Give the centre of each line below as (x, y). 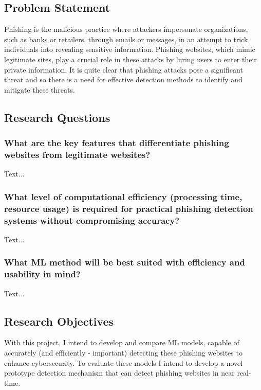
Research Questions (57, 117)
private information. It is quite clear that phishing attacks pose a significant (124, 69)
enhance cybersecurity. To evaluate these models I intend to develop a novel (124, 362)
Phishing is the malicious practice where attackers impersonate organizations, (126, 29)
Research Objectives (59, 321)
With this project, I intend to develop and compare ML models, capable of (122, 342)
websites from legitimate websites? (77, 154)
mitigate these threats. (40, 89)
